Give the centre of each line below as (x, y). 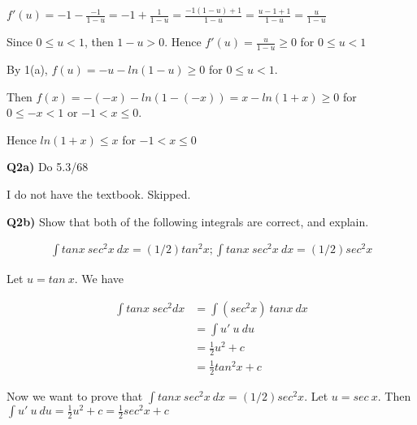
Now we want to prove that (75, 395)
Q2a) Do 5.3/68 (48, 167)
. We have (99, 279)
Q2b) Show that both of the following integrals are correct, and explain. (188, 221)
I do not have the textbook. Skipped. (99, 193)
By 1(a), (27, 69)
